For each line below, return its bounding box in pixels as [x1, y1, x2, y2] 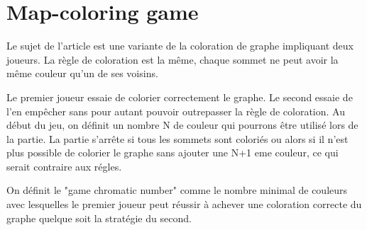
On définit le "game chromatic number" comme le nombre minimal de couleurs [6, 183, 348, 197]
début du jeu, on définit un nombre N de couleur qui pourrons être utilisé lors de [6, 117, 358, 132]
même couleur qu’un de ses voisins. [6, 66, 158, 81]
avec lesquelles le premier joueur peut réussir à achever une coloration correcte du [6, 197, 362, 212]
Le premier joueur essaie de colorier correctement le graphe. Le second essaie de [6, 89, 353, 104]
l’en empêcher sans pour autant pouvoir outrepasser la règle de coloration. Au [6, 103, 345, 118]
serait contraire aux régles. [6, 159, 122, 173]
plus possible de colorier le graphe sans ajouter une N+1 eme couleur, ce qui [6, 145, 339, 160]
